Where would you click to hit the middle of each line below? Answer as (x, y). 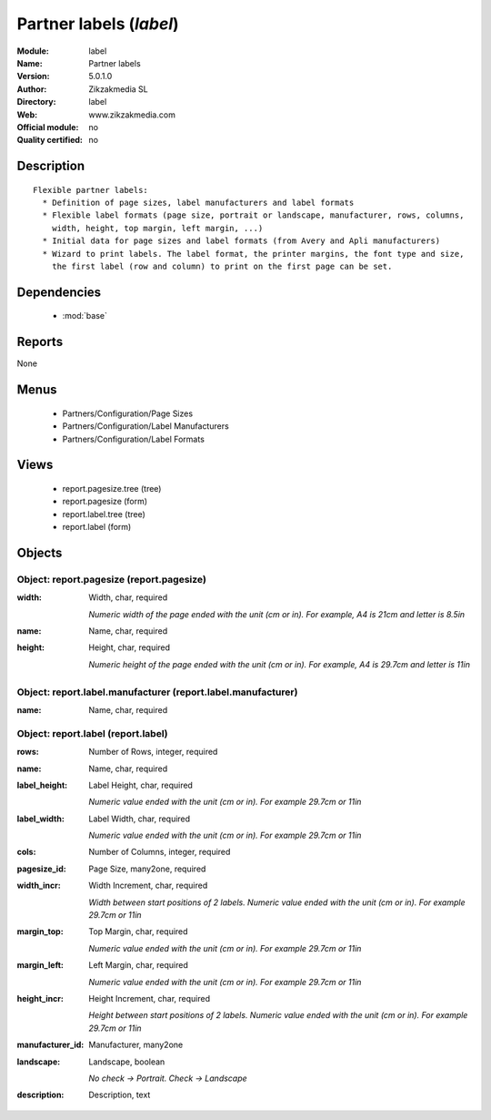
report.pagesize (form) (105, 502)
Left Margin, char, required (138, 965)
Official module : (48, 127)
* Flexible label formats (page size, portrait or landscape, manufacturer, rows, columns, (253, 215)
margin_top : (40, 932)
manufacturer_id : (50, 1045)
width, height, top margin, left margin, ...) (157, 228)
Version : (33, 76)
